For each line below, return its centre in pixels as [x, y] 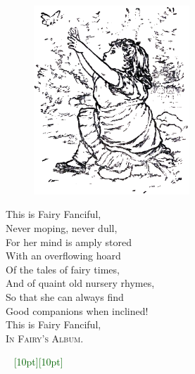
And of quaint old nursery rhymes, [80, 283]
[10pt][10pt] [38, 362]
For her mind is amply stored [69, 241]
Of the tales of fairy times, [63, 269]
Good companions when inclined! [77, 310]
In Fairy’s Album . [45, 338]
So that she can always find [65, 296]
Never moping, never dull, [62, 227]
